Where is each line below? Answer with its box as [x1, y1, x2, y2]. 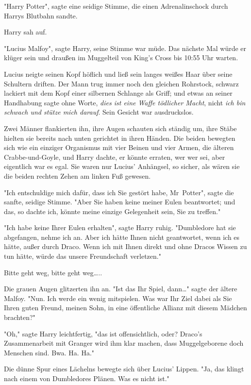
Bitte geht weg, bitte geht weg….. [4, 267, 102, 277]
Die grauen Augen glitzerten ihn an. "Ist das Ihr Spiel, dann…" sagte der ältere [4, 284, 237, 294]
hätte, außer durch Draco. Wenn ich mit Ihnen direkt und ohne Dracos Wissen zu [4, 241, 247, 251]
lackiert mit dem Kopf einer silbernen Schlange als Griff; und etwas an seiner [4, 88, 233, 98]
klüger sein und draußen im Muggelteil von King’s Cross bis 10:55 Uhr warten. [4, 52, 238, 63]
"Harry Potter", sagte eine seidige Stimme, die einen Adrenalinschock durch [4, 1, 228, 11]
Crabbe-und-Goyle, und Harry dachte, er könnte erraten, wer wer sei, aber [4, 151, 225, 162]
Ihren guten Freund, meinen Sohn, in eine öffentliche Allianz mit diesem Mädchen [4, 302, 247, 313]
